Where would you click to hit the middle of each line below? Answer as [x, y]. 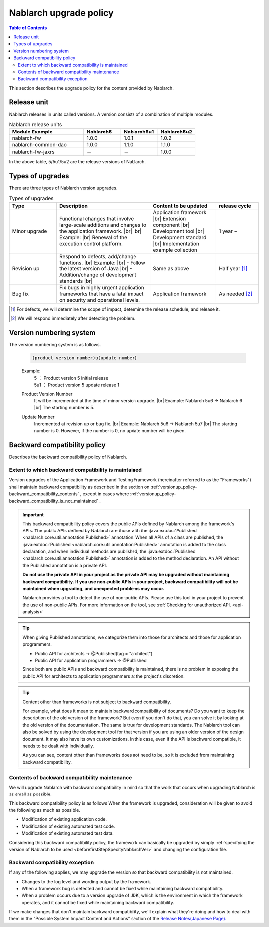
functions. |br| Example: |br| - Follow [102, 263]
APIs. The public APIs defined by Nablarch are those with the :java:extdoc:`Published [110, 530]
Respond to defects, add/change [98, 257]
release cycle [235, 206]
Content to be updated [180, 206]
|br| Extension [169, 219]
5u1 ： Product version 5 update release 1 [77, 385]
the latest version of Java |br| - [95, 269]
